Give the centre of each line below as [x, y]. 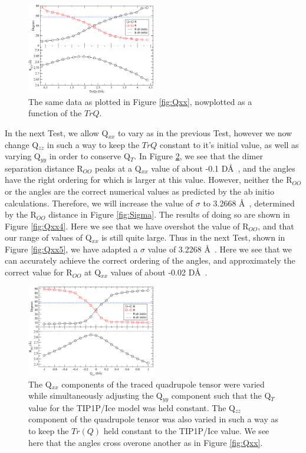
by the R [21, 214]
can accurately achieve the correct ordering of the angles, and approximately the [150, 260]
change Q [22, 144]
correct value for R [39, 272]
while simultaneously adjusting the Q [96, 395]
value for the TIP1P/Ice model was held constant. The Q [132, 407]
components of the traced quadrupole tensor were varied [163, 384]
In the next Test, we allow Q [57, 133]
